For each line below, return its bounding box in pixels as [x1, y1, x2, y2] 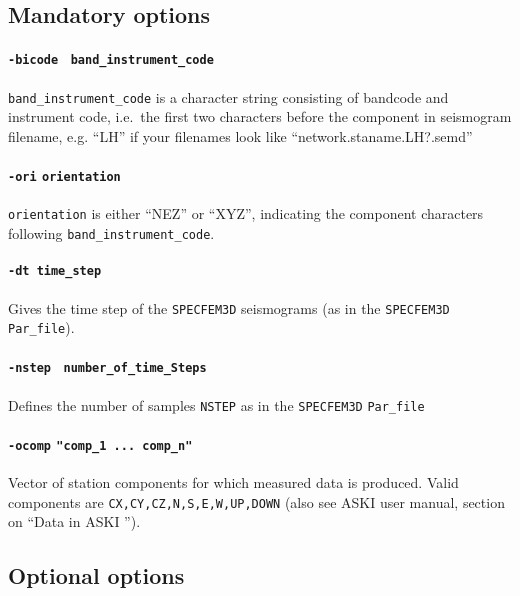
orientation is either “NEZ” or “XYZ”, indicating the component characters [8, 203, 484, 224]
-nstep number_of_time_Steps [8, 361, 207, 376]
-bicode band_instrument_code [8, 53, 214, 68]
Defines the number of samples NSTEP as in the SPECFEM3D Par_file [8, 394, 425, 415]
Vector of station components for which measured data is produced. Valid [8, 472, 459, 493]
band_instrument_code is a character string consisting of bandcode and [8, 86, 449, 107]
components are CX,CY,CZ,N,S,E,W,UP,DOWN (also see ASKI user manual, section [8, 491, 505, 512]
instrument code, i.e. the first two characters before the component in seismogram [8, 106, 512, 127]
